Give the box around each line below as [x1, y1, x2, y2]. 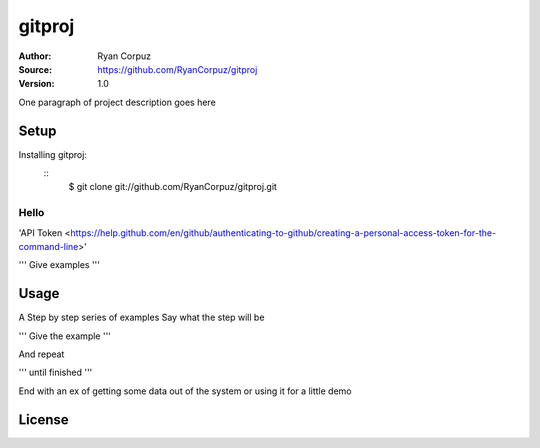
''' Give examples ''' [18, 259, 100, 271]
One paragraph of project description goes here [18, 96, 217, 108]
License [18, 411, 69, 428]
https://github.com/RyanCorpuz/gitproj [97, 63, 258, 75]
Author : [18, 50, 52, 62]
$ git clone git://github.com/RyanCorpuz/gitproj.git [68, 181, 277, 193]
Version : [18, 78, 55, 90]
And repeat [18, 348, 65, 360]
